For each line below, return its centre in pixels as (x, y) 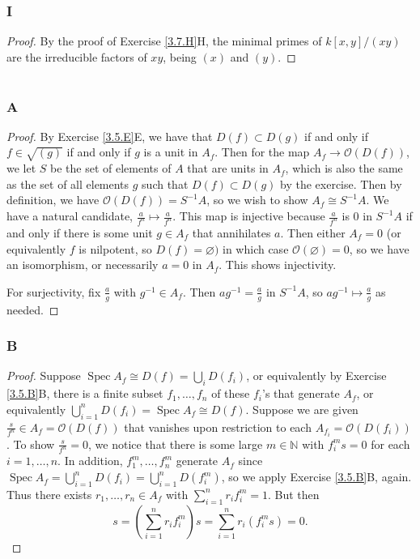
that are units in (228, 168)
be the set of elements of (111, 168)
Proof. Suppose (44, 376)
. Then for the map (262, 152)
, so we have (379, 248)
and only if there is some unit (80, 232)
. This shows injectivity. (278, 265)
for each (390, 444)
